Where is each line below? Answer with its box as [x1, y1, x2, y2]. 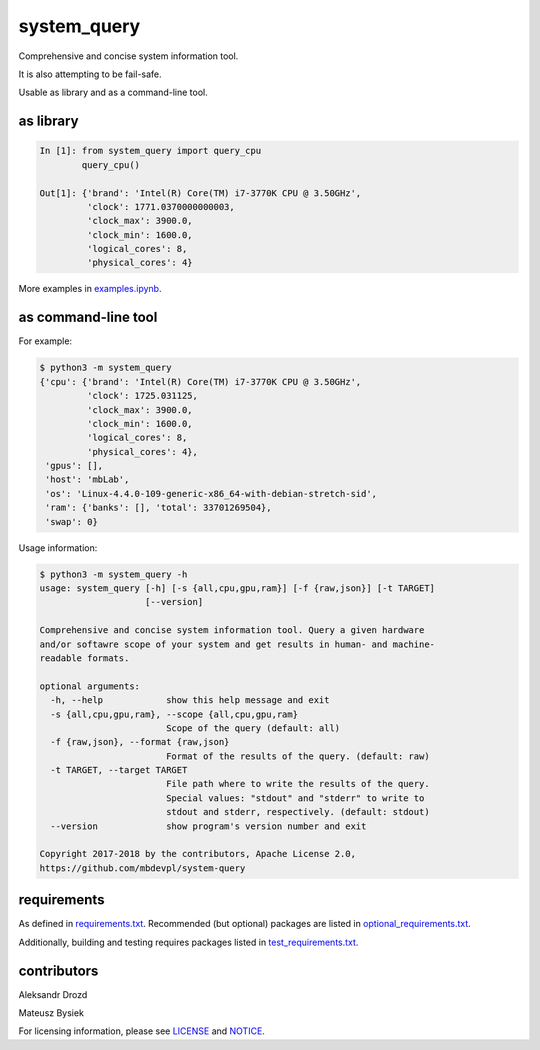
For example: [18, 335, 73, 347]
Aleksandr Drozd [18, 988, 88, 1000]
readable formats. [39, 652, 130, 664]
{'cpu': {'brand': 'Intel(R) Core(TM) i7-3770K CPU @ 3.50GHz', [39, 376, 362, 387]
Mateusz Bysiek [18, 1006, 85, 1019]
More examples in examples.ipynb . [18, 283, 162, 295]
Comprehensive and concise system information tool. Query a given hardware [39, 625, 425, 636]
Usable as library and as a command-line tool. [18, 86, 209, 99]
